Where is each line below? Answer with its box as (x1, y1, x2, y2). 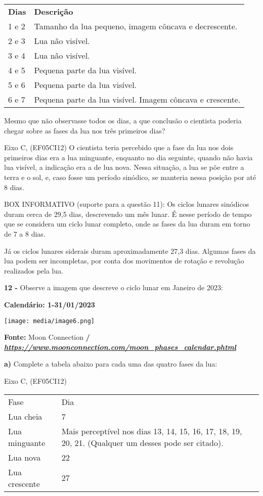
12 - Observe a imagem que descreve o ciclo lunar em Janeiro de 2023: (4, 282, 223, 293)
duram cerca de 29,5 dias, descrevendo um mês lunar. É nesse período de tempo (4, 208, 252, 219)
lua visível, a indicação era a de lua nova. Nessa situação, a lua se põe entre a (4, 162, 244, 172)
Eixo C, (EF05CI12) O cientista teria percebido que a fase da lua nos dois (4, 142, 234, 153)
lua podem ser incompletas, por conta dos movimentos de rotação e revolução (4, 255, 244, 266)
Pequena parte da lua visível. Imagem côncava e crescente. (34, 94, 241, 105)
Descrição (34, 6, 73, 17)
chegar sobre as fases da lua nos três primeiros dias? (4, 125, 165, 136)
